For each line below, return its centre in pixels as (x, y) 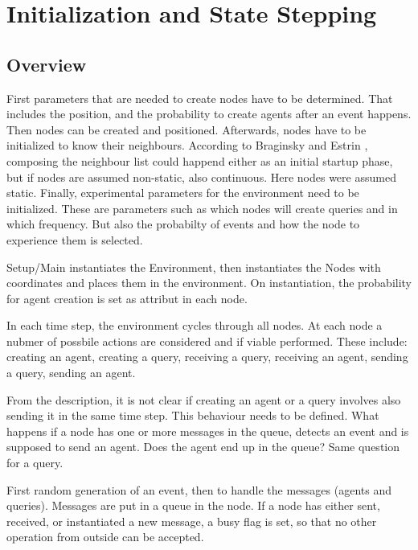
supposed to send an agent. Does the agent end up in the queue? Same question (203, 447)
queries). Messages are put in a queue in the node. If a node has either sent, (193, 505)
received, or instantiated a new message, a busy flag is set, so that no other (192, 521)
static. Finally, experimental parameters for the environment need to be (183, 193)
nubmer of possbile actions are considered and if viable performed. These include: (207, 341)
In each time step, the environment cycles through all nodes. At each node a (195, 325)
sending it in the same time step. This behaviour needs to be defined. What (193, 415)
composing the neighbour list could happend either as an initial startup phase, (200, 160)
